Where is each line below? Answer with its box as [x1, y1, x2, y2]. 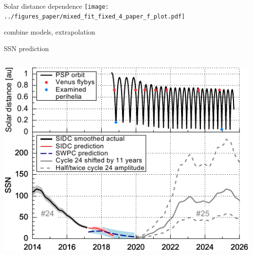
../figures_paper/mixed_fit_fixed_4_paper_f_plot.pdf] [4, 13, 185, 20]
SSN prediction [4, 43, 49, 53]
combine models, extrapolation [4, 27, 95, 37]
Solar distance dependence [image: [4, 1, 109, 11]
